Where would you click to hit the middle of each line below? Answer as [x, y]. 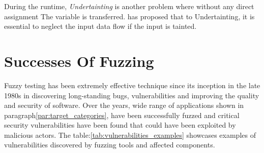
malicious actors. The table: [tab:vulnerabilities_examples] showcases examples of [130, 135]
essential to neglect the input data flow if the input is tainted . [100, 26]
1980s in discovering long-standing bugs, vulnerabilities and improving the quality [132, 95]
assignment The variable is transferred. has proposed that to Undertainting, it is [129, 16]
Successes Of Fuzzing [79, 61]
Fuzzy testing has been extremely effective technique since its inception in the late [132, 85]
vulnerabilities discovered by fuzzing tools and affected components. [110, 145]
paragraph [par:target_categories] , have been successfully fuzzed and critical [122, 115]
